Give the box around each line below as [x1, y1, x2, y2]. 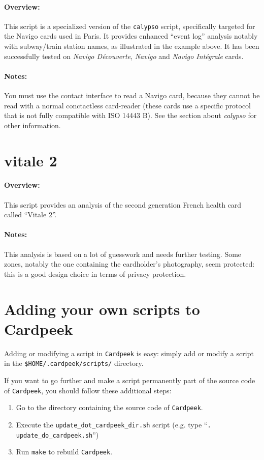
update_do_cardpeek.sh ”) [16, 429, 99, 440]
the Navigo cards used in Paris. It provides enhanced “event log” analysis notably [4, 31, 258, 41]
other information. [4, 120, 61, 130]
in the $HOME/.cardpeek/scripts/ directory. [4, 358, 144, 368]
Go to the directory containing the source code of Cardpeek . [16, 402, 203, 413]
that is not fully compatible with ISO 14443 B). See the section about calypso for [4, 110, 257, 121]
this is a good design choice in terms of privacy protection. [4, 268, 186, 279]
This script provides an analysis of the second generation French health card [4, 199, 242, 210]
